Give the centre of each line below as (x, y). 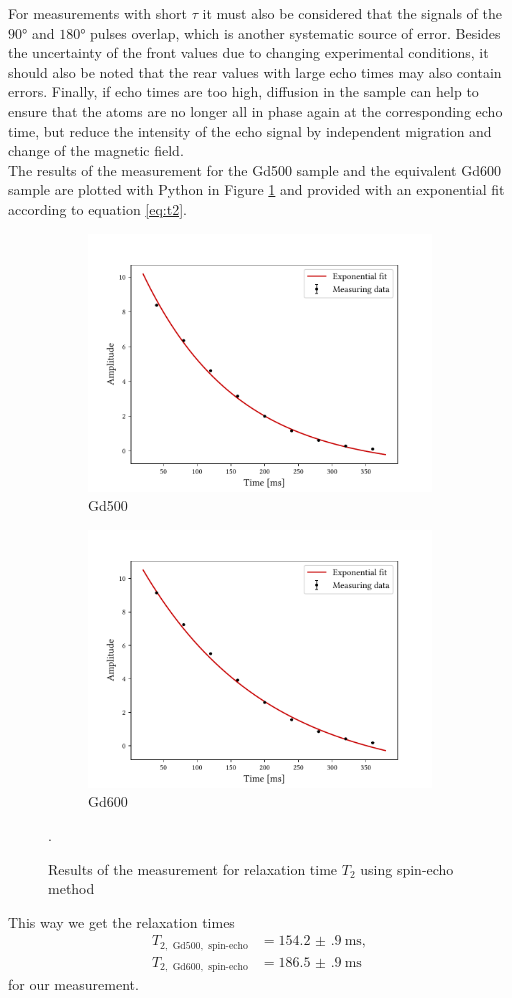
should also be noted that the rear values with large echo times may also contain (255, 71)
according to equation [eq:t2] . (97, 208)
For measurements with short (98, 13)
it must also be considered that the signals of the (352, 13)
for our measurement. (73, 984)
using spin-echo (407, 868)
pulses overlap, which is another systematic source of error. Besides (295, 32)
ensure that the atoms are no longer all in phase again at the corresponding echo (255, 110)
